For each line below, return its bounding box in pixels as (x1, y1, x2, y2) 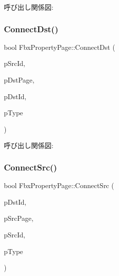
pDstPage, (4, 75, 34, 85)
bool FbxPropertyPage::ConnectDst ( (4, 42, 115, 52)
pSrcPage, (4, 213, 34, 223)
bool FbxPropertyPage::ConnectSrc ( (4, 180, 114, 191)
